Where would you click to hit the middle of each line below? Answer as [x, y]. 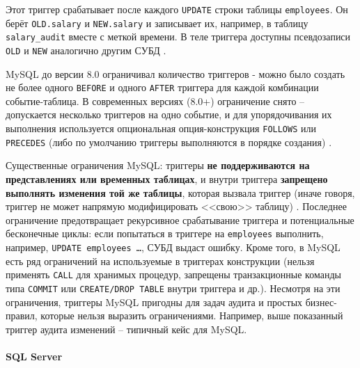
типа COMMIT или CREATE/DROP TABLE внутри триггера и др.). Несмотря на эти [173, 288]
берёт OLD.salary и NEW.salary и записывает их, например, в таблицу [157, 23]
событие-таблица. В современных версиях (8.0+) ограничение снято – [155, 101]
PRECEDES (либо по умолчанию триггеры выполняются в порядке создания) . [169, 142]
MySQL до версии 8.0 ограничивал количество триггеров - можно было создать [175, 73]
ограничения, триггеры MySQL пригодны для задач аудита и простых [154, 302]
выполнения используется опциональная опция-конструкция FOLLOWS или [161, 128]
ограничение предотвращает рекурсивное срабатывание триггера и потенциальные [180, 219]
